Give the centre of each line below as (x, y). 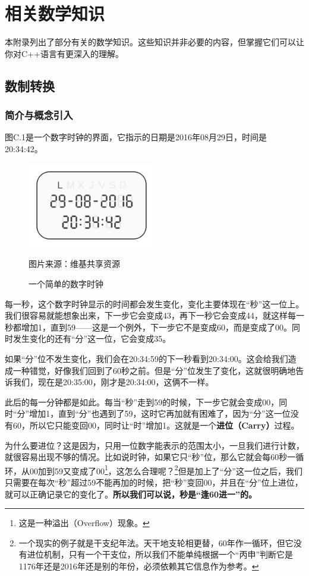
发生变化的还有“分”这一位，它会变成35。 (92, 339)
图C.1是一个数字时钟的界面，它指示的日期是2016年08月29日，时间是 (136, 137)
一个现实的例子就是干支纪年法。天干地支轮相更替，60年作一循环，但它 (156, 542)
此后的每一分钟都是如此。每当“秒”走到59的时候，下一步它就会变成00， (142, 402)
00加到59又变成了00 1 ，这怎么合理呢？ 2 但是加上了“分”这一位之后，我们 (166, 470)
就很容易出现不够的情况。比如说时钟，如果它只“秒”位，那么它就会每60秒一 (150, 457)
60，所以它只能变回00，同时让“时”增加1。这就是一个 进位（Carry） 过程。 (156, 425)
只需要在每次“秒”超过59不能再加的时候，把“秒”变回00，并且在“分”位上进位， (154, 482)
